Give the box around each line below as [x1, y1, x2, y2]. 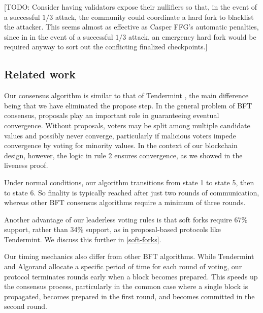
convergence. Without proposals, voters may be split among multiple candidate [4, 120, 250, 130]
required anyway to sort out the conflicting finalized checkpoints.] [4, 41, 208, 52]
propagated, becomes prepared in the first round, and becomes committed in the [4, 291, 255, 301]
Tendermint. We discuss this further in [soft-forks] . [4, 234, 161, 244]
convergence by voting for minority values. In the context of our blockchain [4, 140, 238, 151]
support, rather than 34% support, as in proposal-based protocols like [4, 224, 221, 235]
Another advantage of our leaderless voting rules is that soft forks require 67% [4, 214, 248, 224]
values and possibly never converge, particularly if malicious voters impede [4, 130, 236, 140]
